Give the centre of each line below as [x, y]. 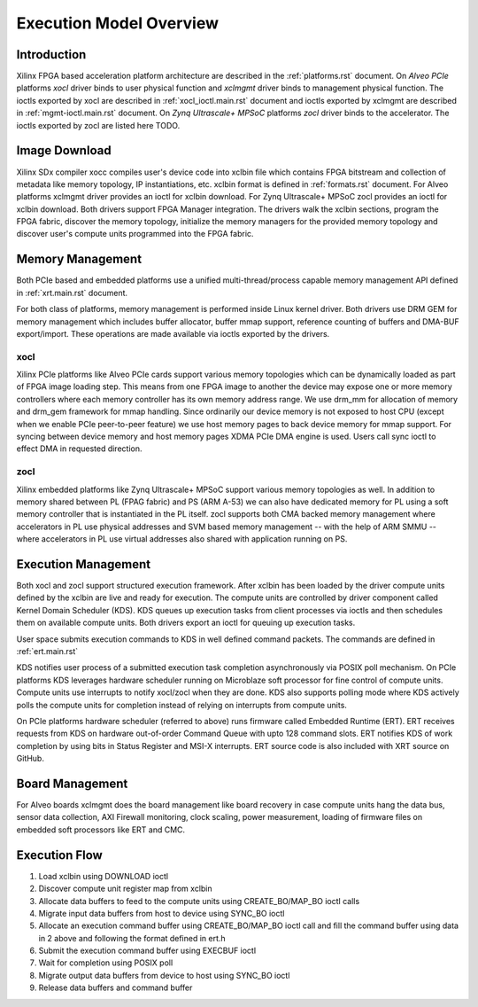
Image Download [64, 151]
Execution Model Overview [118, 23]
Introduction [51, 55]
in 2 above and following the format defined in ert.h [132, 938]
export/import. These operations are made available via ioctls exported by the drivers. [173, 333]
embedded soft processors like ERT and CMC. [101, 830]
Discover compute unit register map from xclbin [125, 889]
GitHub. [30, 759]
